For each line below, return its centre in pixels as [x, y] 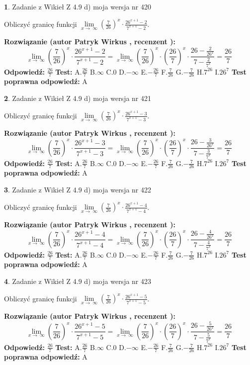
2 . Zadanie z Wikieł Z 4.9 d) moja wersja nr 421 [78, 98]
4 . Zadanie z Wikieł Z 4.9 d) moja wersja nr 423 [78, 281]
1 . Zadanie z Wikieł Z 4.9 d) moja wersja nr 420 [78, 6]
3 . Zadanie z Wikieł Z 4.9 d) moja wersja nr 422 [78, 189]
